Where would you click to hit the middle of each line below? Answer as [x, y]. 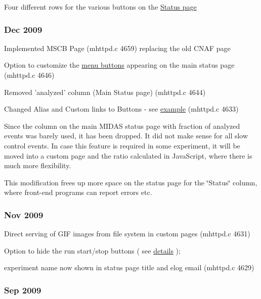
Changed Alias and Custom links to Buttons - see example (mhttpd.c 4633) [121, 109]
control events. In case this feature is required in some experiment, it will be [122, 145]
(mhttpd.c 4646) [29, 75]
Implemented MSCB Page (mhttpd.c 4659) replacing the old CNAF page [117, 48]
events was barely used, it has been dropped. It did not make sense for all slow [126, 136]
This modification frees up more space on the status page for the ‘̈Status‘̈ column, [131, 182]
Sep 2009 [23, 290]
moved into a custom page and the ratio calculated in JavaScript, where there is [128, 155]
